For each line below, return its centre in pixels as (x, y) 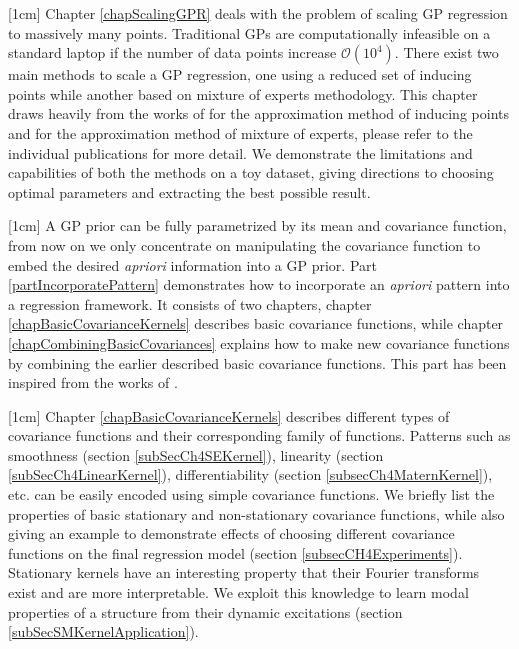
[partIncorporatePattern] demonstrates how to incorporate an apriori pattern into (259, 284)
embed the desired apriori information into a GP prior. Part (192, 264)
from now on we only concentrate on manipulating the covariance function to (244, 244)
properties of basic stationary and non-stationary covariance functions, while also (256, 513)
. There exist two (446, 52)
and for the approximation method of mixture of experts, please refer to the (240, 132)
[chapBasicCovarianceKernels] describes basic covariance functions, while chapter (256, 323)
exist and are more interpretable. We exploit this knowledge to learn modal (238, 592)
